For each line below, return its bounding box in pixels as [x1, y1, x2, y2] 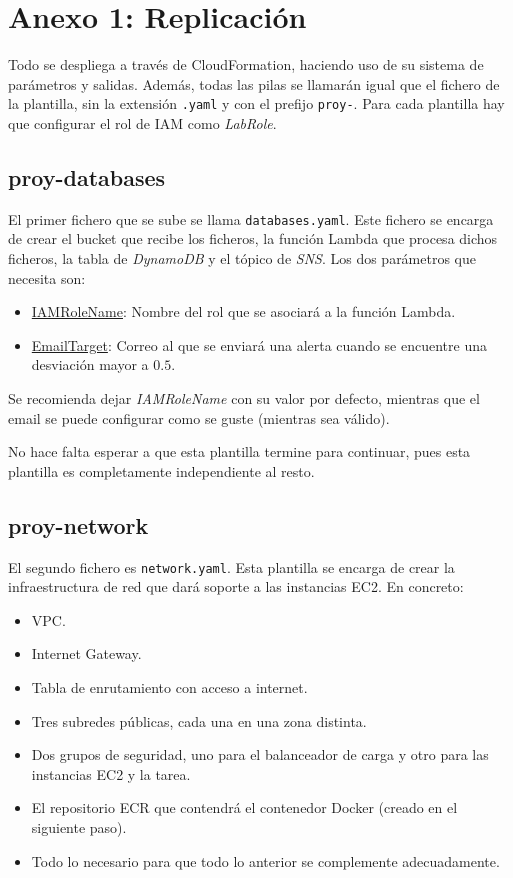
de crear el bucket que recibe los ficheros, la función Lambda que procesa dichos [8, 228, 498, 249]
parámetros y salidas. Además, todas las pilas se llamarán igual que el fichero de [8, 73, 500, 94]
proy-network [8, 509, 149, 540]
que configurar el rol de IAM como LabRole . [8, 112, 277, 133]
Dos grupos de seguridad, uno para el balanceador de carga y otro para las [31, 744, 489, 765]
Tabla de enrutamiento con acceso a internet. [31, 677, 308, 697]
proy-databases [8, 161, 166, 192]
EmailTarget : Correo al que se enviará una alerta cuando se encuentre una [31, 334, 487, 355]
